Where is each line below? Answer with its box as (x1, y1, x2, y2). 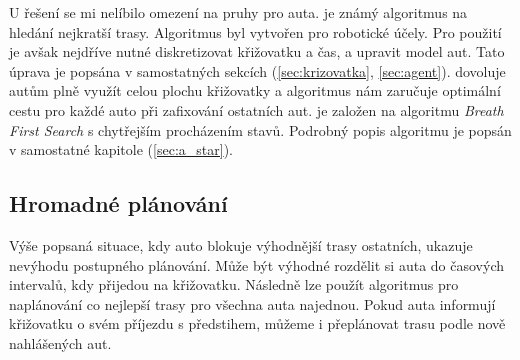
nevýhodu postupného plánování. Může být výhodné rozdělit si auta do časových (9, 254, 504, 275)
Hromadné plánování (9, 188, 228, 219)
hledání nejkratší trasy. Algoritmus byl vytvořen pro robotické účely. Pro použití (9, 21, 502, 42)
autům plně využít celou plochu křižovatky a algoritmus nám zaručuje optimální (9, 80, 501, 101)
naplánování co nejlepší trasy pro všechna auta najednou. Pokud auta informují (9, 293, 496, 314)
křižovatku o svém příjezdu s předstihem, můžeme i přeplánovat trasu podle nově (9, 313, 506, 334)
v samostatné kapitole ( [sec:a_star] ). (9, 139, 233, 160)
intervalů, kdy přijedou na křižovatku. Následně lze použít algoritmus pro (9, 274, 459, 295)
